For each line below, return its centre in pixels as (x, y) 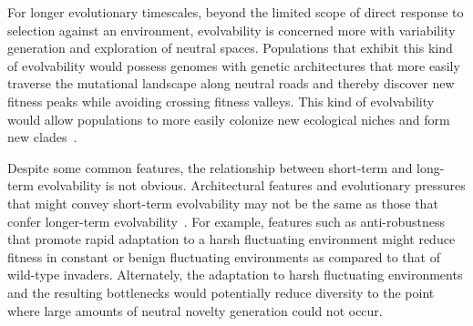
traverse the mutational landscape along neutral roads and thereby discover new (231, 83)
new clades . (42, 137)
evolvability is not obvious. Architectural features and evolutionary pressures (252, 185)
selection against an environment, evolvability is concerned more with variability (231, 30)
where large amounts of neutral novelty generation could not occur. (195, 310)
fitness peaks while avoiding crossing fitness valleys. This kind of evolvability (221, 101)
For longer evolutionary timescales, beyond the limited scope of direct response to (236, 12)
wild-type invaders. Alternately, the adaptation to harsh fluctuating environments (235, 275)
